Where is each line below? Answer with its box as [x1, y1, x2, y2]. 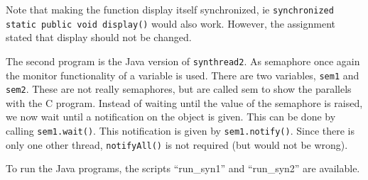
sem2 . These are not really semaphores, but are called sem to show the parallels [6, 81, 352, 96]
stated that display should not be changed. [6, 30, 192, 45]
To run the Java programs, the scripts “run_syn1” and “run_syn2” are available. [6, 161, 360, 176]
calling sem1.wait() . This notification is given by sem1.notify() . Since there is [6, 123, 355, 138]
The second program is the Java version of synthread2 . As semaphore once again [6, 53, 360, 68]
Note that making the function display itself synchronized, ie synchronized [6, 2, 334, 16]
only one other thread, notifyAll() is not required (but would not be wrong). [6, 137, 348, 152]
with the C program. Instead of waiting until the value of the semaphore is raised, [6, 95, 363, 110]
